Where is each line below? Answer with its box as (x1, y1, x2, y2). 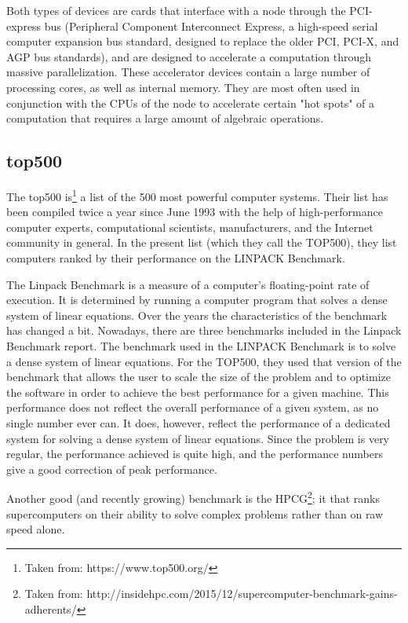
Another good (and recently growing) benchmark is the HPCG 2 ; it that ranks (6, 488, 380, 506)
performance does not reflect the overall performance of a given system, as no (6, 399, 379, 416)
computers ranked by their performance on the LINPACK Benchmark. (6, 249, 345, 266)
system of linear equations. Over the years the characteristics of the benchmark (6, 306, 388, 323)
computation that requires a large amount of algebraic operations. (6, 110, 324, 126)
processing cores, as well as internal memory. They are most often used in (6, 79, 360, 95)
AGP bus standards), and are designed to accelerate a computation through (6, 48, 372, 64)
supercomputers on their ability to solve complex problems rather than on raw (6, 505, 384, 522)
